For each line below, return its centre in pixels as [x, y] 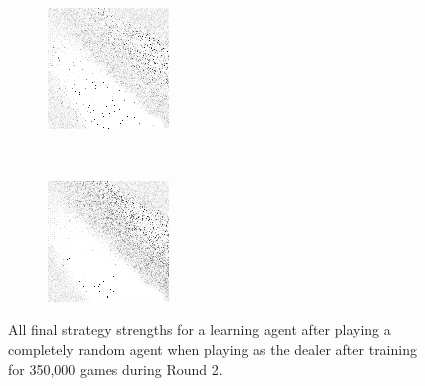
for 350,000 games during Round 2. [115, 368]
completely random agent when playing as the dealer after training [212, 348]
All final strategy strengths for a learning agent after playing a [199, 329]
